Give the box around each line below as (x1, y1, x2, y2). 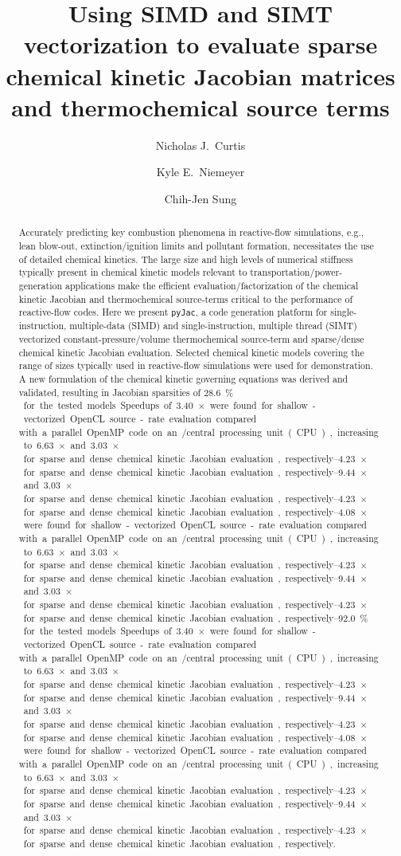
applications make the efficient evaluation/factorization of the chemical (64, 278, 359, 292)
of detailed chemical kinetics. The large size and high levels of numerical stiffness (18, 252, 353, 265)
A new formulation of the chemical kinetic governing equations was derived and (18, 371, 348, 385)
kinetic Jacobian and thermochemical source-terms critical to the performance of (18, 292, 353, 305)
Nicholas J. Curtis (155, 136, 246, 153)
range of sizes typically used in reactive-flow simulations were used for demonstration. (18, 359, 373, 372)
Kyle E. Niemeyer (156, 163, 245, 180)
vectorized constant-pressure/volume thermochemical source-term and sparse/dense (18, 332, 364, 345)
